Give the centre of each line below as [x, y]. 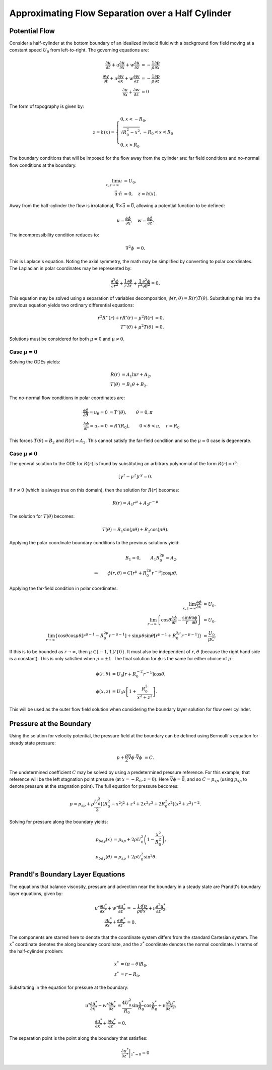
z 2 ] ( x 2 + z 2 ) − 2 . [185, 803]
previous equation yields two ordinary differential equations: [72, 305]
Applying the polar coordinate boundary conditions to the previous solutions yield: [94, 543]
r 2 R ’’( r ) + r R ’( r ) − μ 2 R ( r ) [125, 317]
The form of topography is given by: [47, 106]
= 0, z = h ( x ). [140, 194]
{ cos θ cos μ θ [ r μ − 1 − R [79, 635]
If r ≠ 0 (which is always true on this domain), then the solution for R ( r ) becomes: [94, 490]
